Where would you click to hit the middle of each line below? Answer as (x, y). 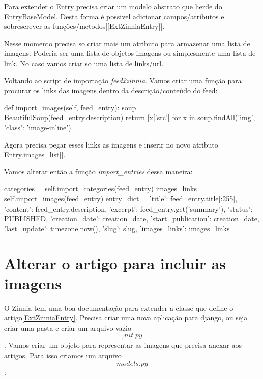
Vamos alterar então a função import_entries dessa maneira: (98, 171)
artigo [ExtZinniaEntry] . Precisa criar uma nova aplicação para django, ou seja (126, 318)
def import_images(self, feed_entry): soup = (74, 107)
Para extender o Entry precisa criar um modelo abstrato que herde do (113, 6)
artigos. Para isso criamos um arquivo (63, 355)
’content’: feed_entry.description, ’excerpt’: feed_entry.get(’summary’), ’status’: (128, 208)
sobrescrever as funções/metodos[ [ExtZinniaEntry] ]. (84, 26)
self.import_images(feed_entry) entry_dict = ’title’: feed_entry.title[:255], (121, 198)
